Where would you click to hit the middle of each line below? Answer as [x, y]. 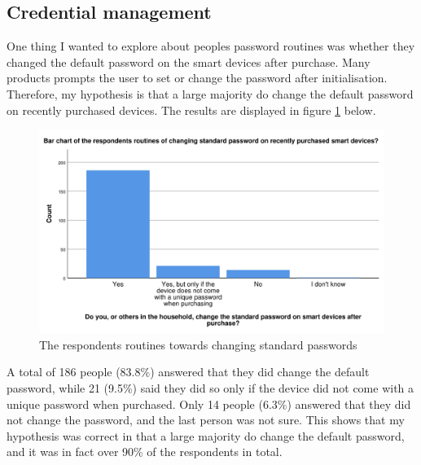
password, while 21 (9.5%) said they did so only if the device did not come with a [210, 388]
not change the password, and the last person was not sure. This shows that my [206, 420]
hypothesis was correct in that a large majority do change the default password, [206, 435]
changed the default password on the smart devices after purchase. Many [189, 61]
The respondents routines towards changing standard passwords [198, 344]
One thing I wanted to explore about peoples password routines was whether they [211, 46]
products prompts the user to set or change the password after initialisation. [197, 78]
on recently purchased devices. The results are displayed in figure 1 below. [191, 110]
